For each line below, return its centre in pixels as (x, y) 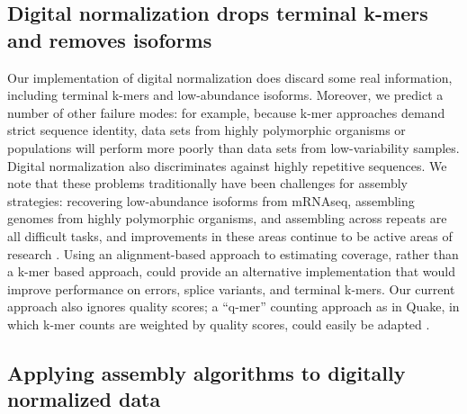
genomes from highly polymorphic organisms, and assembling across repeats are (227, 218)
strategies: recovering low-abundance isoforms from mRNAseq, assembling (211, 200)
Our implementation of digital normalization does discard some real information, (230, 77)
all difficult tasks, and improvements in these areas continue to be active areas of (230, 235)
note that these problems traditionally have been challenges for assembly (207, 183)
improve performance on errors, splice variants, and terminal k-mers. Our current (231, 288)
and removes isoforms (110, 39)
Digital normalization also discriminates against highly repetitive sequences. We (227, 165)
